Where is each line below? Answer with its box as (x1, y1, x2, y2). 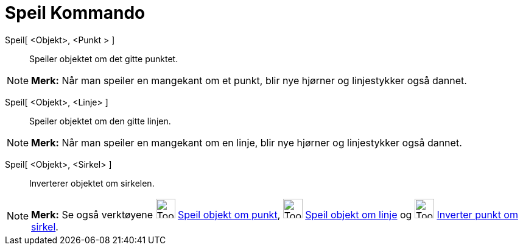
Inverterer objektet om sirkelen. (29, 177, 155, 188)
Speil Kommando (5, 2, 146, 23)
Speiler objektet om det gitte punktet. (29, 53, 178, 64)
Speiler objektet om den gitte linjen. (29, 115, 171, 126)
